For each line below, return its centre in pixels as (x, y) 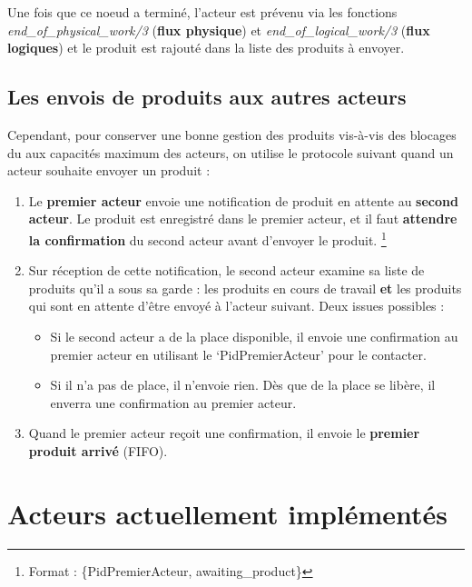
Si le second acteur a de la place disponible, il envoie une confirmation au (254, 336)
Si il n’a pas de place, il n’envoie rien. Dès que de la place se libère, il (243, 385)
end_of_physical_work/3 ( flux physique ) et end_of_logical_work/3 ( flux (219, 30)
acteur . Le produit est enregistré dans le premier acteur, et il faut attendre (243, 219)
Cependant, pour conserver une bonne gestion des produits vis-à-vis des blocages (232, 134)
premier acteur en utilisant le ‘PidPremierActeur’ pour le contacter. (238, 354)
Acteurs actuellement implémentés (228, 513)
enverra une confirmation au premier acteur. (173, 402)
